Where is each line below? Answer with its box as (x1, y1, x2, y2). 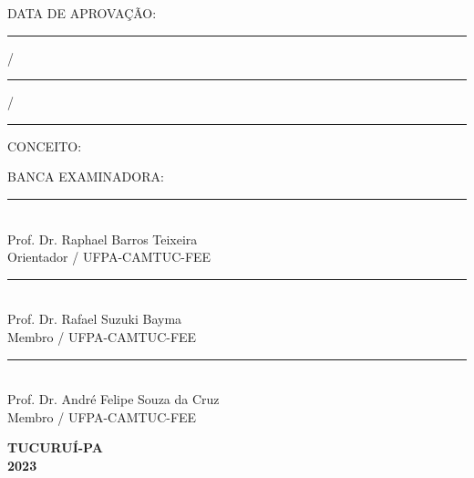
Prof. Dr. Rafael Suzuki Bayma (7, 309, 182, 328)
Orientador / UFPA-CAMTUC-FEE (7, 247, 211, 266)
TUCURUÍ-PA (7, 438, 103, 457)
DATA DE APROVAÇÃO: (7, 4, 157, 22)
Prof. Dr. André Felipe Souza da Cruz (7, 390, 220, 409)
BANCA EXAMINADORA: (7, 167, 164, 186)
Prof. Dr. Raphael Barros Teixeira (7, 229, 198, 248)
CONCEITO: (7, 136, 82, 155)
